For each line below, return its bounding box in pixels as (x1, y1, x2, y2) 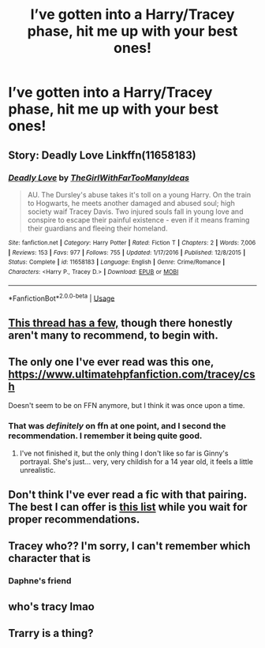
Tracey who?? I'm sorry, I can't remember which (8, 539, 251, 553)
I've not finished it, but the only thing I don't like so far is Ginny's (19, 448, 229, 458)
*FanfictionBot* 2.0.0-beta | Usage (8, 292, 115, 303)
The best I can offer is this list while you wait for (8, 500, 248, 514)
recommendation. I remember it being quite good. (8, 430, 203, 441)
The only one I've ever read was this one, (8, 355, 215, 369)
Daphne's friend (8, 575, 72, 586)
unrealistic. (19, 465, 56, 474)
